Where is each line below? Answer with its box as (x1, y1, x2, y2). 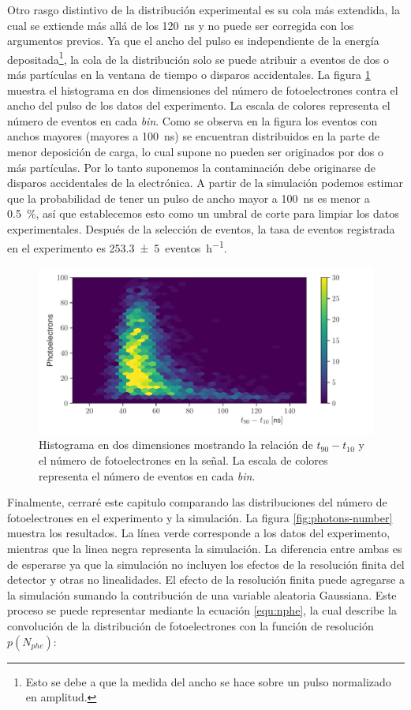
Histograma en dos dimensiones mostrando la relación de (39, 436, 313, 453)
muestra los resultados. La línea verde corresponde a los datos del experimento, (7, 525, 390, 541)
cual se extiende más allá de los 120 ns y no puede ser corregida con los (7, 17, 354, 33)
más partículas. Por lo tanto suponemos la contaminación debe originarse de (7, 159, 376, 175)
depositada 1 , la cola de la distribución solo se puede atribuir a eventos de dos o (7, 48, 389, 67)
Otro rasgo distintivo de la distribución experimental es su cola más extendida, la (7, 2, 401, 17)
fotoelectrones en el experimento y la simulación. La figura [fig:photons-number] (7, 509, 393, 525)
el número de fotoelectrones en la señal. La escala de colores (39, 452, 328, 468)
